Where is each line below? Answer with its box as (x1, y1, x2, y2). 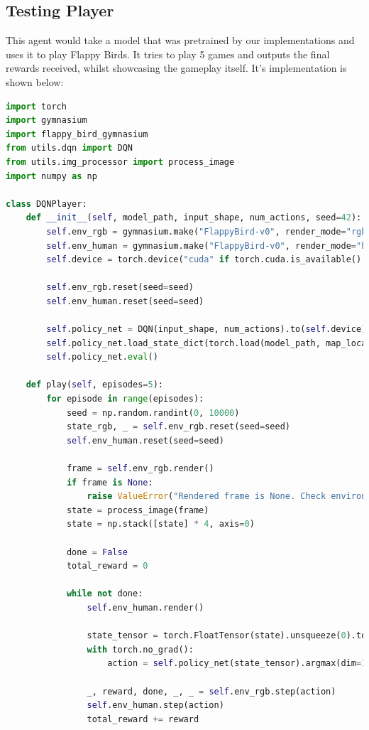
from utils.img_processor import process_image (6, 156, 235, 167)
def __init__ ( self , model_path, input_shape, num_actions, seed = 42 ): (26, 213, 362, 223)
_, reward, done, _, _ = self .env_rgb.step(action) (87, 686, 336, 697)
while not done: (66, 589, 143, 599)
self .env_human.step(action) (87, 700, 224, 711)
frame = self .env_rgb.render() (66, 463, 214, 474)
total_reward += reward (87, 714, 199, 724)
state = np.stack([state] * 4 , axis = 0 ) (66, 519, 255, 530)
